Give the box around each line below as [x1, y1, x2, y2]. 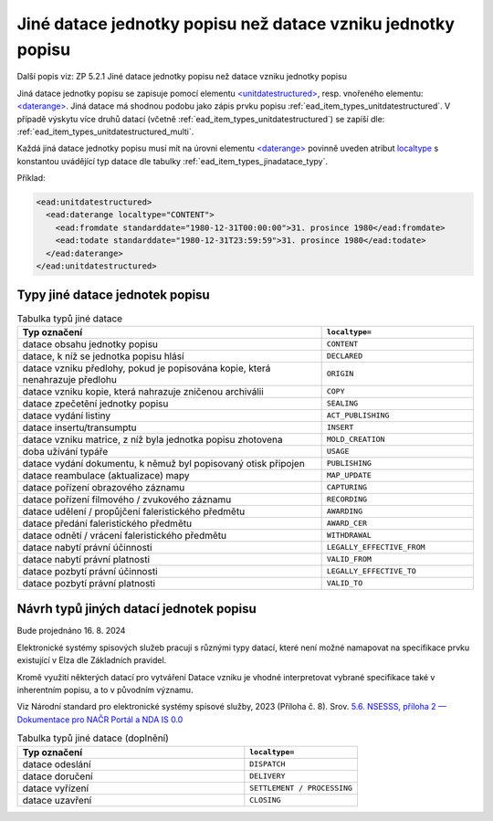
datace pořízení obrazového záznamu [22, 480, 185, 493]
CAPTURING [326, 482, 368, 492]
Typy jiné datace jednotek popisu [16, 288, 210, 303]
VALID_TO [326, 578, 363, 588]
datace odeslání [22, 758, 91, 771]
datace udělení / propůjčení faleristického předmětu [22, 505, 246, 518]
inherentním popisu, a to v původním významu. [16, 684, 194, 695]
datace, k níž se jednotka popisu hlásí [22, 350, 184, 363]
